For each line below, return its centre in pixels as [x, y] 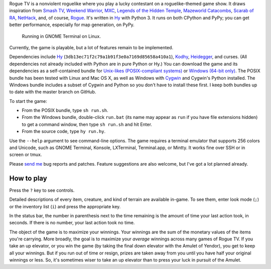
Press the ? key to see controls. [42, 190]
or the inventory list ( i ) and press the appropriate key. [65, 206]
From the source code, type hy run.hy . [64, 131]
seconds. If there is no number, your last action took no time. [72, 223]
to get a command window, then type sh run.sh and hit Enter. [87, 124]
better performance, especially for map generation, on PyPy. [72, 25]
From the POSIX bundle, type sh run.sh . [65, 110]
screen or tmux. [26, 155]
